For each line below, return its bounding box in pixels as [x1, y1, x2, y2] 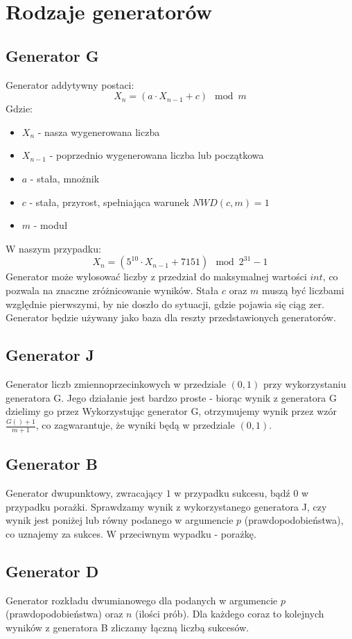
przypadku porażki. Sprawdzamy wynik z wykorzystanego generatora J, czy [6, 499, 327, 513]
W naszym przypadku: [6, 241, 101, 255]
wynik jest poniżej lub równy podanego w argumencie [6, 513, 234, 527]
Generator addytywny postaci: [6, 77, 134, 92]
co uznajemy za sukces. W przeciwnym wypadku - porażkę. [6, 526, 256, 540]
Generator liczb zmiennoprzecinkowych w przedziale [6, 376, 226, 391]
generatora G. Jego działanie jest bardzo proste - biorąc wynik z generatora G [6, 390, 337, 404]
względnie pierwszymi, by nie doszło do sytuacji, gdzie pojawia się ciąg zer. [6, 296, 325, 311]
